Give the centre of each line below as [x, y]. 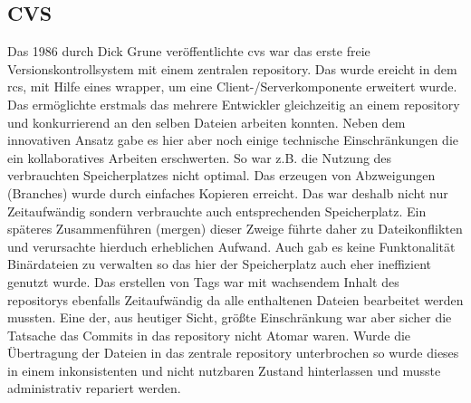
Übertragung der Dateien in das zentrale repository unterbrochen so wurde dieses [233, 353]
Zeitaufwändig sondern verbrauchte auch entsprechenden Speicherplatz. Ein [217, 211]
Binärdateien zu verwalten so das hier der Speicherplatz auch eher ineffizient [220, 264]
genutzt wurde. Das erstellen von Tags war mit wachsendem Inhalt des [203, 281]
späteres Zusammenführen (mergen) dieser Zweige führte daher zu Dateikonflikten [235, 229]
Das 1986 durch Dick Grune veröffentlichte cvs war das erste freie [189, 51]
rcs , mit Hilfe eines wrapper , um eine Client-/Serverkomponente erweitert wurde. [232, 86]
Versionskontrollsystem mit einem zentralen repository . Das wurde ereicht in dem [232, 68]
